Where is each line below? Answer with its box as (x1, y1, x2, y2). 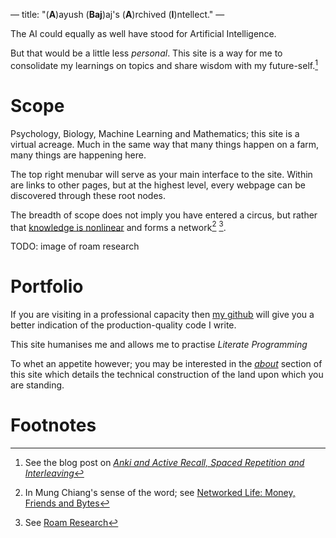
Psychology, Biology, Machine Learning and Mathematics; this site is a (10, 127, 300, 139)
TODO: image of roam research (10, 240, 140, 253)
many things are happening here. (10, 149, 147, 161)
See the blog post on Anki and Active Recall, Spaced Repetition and (24, 457, 305, 469)
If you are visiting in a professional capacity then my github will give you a (10, 309, 315, 321)
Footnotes (10, 414, 97, 437)
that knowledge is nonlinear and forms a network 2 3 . (10, 219, 227, 233)
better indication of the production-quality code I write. (10, 319, 237, 331)
